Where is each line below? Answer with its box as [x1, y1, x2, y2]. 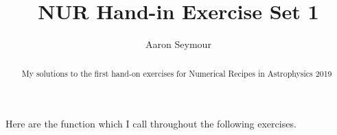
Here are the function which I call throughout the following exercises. [5, 116, 297, 131]
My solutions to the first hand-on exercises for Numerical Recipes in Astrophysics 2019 [21, 67, 332, 79]
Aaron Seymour [146, 37, 211, 51]
